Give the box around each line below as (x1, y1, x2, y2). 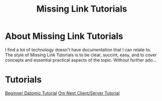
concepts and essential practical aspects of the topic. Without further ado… (5, 57, 157, 63)
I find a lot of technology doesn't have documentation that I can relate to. (5, 47, 151, 52)
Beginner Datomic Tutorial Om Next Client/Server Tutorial (5, 90, 120, 96)
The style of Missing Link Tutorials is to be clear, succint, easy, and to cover (5, 52, 157, 58)
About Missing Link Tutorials (5, 31, 123, 42)
